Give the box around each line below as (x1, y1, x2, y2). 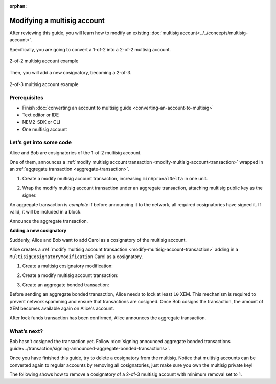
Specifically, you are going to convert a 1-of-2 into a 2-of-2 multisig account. (9, 46, 171, 52)
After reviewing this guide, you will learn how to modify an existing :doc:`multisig (9, 30, 179, 36)
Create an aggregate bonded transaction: (22, 282, 109, 288)
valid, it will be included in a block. (9, 209, 82, 215)
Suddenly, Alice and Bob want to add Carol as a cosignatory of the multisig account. (9, 237, 187, 243)
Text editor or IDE (22, 112, 59, 118)
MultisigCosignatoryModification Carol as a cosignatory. (9, 253, 143, 260)
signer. (22, 192, 37, 198)
